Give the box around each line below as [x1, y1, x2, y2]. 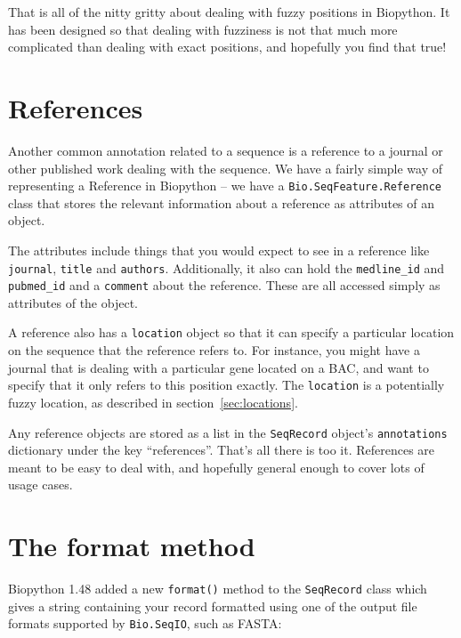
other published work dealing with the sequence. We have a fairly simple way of [8, 158, 443, 177]
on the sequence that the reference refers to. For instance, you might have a [8, 341, 420, 359]
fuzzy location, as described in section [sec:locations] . [8, 392, 298, 411]
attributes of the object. [8, 293, 138, 311]
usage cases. [8, 475, 73, 494]
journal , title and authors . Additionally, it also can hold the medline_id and [8, 258, 445, 277]
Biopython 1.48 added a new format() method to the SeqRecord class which [8, 579, 427, 598]
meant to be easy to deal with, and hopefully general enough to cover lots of [8, 457, 425, 476]
